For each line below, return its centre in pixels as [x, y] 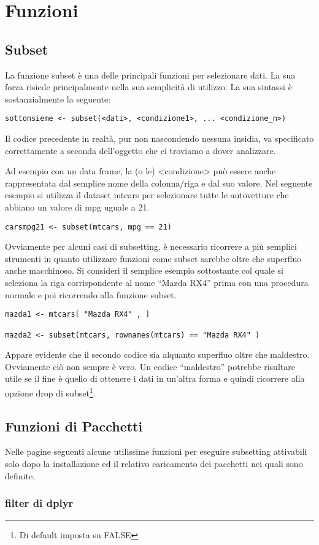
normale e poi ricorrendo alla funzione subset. [91, 294]
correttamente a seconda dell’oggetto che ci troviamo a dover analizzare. [140, 150]
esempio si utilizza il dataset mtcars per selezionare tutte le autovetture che [147, 195]
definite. [20, 475]
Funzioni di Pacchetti [74, 426]
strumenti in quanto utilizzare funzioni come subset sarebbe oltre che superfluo [153, 258]
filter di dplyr [39, 503]
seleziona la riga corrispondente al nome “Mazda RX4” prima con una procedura [157, 283]
